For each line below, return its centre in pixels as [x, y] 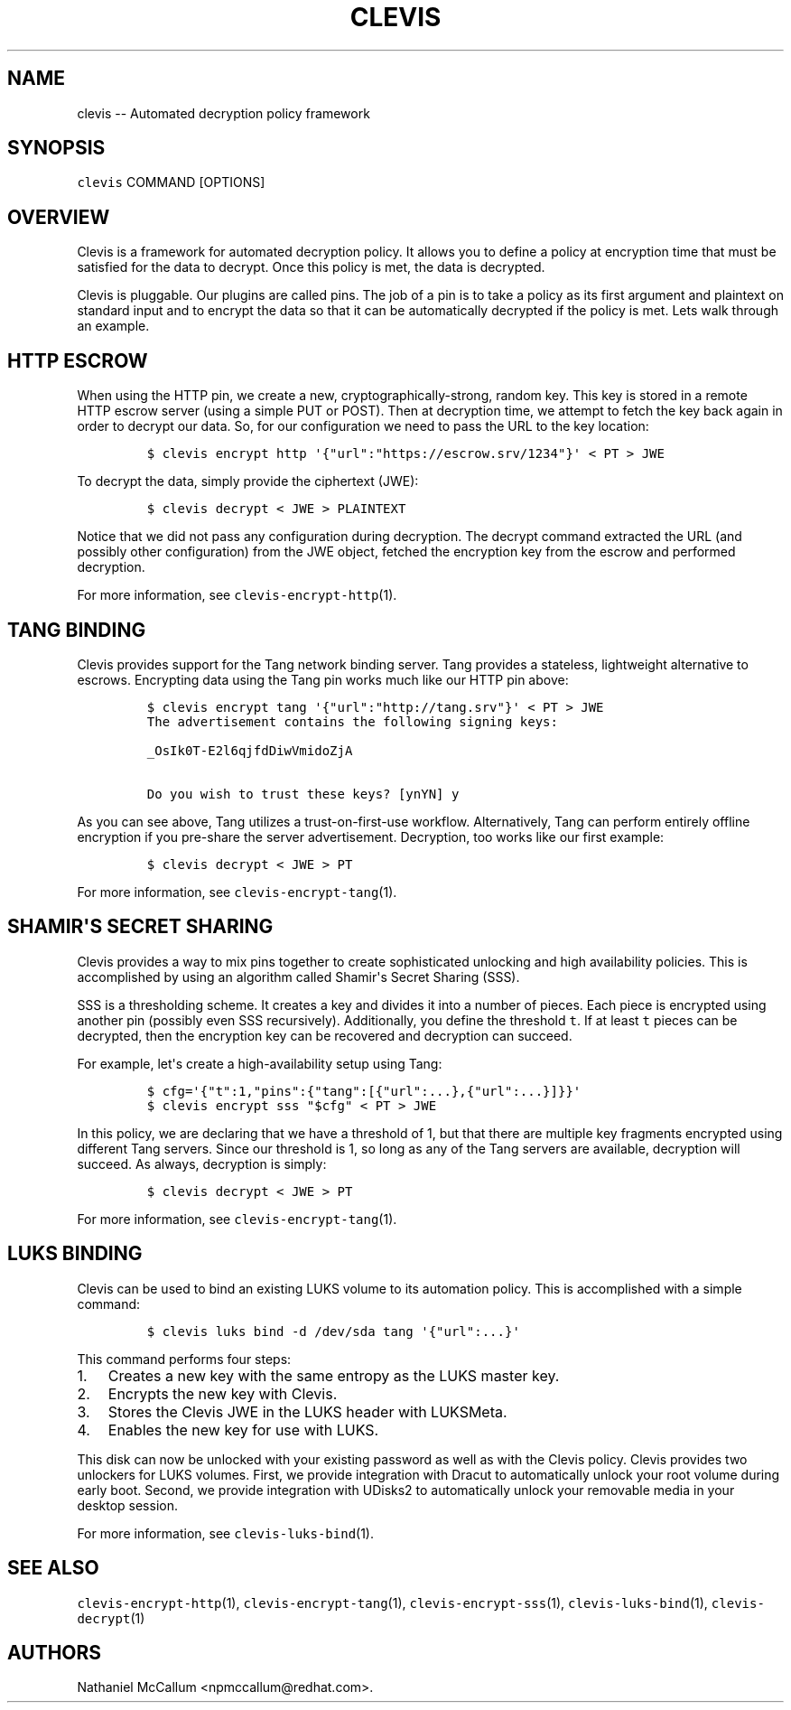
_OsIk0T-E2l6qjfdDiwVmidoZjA [250, 750]
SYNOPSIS [56, 148]
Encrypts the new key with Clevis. [223, 1393]
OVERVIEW [59, 217]
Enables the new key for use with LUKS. [243, 1430]
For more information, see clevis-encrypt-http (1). [237, 595]
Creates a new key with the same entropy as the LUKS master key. [334, 1375]
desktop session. [127, 1505]
